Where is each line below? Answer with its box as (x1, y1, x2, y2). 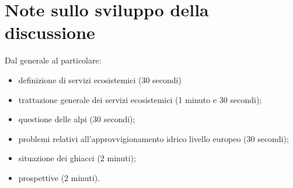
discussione (5, 20, 95, 44)
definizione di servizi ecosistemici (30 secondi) (18, 73, 182, 86)
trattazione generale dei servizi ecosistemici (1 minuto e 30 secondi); (18, 93, 262, 105)
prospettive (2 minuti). (18, 171, 100, 183)
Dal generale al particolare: (5, 54, 102, 66)
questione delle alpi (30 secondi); (18, 113, 135, 125)
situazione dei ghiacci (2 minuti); (18, 152, 136, 164)
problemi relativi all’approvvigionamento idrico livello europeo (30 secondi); (18, 132, 289, 144)
